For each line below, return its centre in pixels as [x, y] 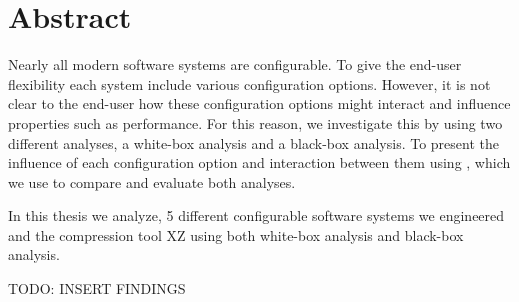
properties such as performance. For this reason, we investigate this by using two [255, 122]
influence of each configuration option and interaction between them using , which [259, 162]
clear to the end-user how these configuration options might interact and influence [259, 103]
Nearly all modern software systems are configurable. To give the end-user [235, 64]
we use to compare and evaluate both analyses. [152, 181]
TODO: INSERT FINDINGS [97, 288]
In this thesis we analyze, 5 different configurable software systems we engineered [256, 215]
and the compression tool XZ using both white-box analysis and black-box [236, 234]
